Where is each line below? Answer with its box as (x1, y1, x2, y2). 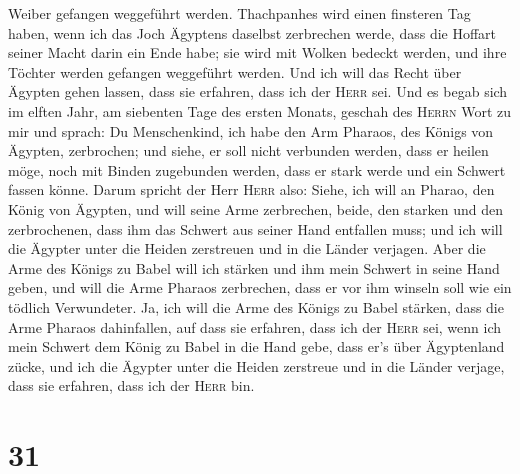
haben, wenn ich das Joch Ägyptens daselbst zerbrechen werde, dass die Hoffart (8, 22, 497, 43)
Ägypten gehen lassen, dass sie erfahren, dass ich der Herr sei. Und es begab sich (8, 81, 508, 102)
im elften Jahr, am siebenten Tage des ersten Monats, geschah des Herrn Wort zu (8, 100, 512, 121)
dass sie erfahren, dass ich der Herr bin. (8, 375, 255, 396)
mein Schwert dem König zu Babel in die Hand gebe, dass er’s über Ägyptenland (8, 336, 505, 357)
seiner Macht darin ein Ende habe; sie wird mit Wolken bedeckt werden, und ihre (8, 42, 507, 63)
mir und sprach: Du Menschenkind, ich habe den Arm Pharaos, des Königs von (8, 120, 494, 141)
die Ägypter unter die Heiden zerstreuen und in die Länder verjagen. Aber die (8, 238, 486, 259)
